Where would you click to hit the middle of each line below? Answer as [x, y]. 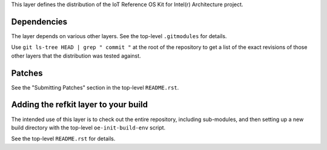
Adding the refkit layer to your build [80, 105]
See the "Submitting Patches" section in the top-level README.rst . [95, 87]
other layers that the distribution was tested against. [76, 56]
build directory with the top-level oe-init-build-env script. [88, 128]
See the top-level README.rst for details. [63, 139]
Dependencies [39, 21]
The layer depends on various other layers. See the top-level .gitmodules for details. [119, 36]
